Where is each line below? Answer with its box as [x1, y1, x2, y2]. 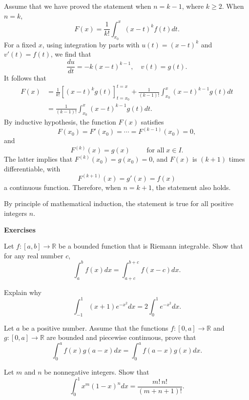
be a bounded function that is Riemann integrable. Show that [58, 241, 243, 251]
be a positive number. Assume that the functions [22, 322, 168, 333]
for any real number [4, 250, 63, 260]
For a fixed [4, 39, 36, 49]
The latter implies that [4, 154, 73, 164]
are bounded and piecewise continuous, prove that [46, 332, 196, 342]
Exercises [4, 224, 36, 234]
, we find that [50, 49, 91, 59]
